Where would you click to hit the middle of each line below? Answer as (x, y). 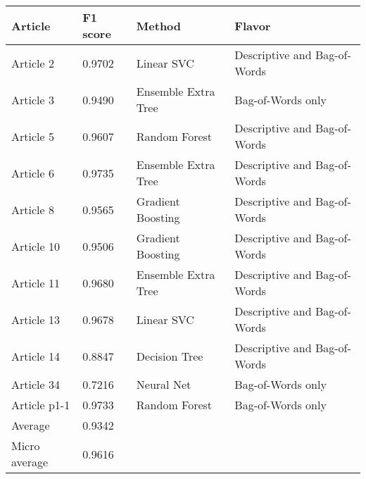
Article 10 (36, 246)
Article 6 (33, 173)
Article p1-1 (41, 405)
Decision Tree (170, 356)
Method (159, 25)
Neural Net (164, 384)
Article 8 (33, 209)
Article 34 (36, 384)
